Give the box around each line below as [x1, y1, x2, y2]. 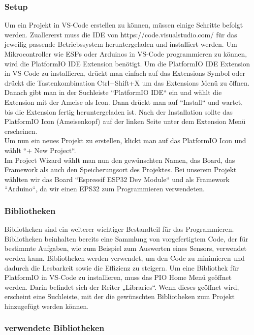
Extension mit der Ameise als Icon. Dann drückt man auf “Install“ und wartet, [4, 96, 243, 107]
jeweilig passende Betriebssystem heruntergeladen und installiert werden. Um [4, 39, 237, 49]
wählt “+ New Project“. [4, 145, 76, 155]
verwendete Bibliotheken [4, 322, 104, 334]
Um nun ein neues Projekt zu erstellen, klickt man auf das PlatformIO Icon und [4, 135, 246, 146]
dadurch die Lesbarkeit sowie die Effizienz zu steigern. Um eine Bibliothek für [4, 262, 239, 273]
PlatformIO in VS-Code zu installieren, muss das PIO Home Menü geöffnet [4, 272, 232, 282]
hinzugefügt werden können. [4, 301, 89, 311]
